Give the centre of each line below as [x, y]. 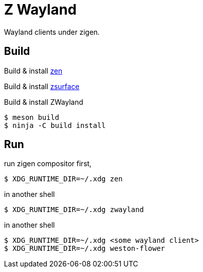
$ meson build [32, 117]
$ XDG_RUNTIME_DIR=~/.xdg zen [64, 179]
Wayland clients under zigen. [52, 32]
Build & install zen [33, 71]
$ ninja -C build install [55, 125]
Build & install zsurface [42, 86]
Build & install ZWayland [44, 102]
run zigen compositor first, [48, 164]
